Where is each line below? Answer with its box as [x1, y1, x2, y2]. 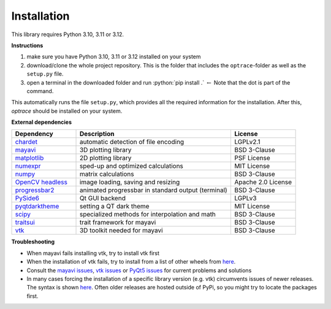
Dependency [15, 129, 53, 138]
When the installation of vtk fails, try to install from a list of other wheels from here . [26, 258, 236, 265]
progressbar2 [15, 186, 55, 194]
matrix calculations [79, 170, 134, 178]
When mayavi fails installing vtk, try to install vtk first [26, 249, 159, 257]
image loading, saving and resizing [79, 178, 180, 186]
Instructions [11, 42, 44, 49]
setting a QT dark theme [79, 202, 150, 211]
